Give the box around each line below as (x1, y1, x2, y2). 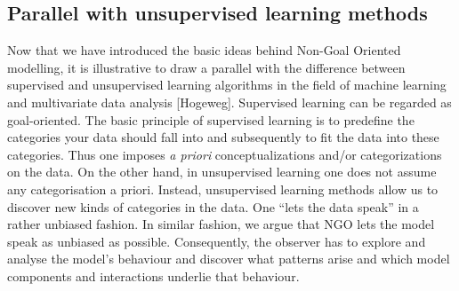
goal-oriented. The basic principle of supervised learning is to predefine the (7, 110, 415, 129)
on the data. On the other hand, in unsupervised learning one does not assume (7, 162, 437, 181)
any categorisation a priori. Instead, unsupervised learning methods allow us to (7, 179, 439, 198)
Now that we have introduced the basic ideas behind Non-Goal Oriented (7, 41, 401, 59)
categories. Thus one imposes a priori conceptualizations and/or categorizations (7, 145, 442, 163)
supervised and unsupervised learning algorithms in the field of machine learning (7, 75, 447, 94)
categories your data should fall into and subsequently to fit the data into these (7, 128, 439, 146)
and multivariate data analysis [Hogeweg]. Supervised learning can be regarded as (7, 92, 452, 111)
